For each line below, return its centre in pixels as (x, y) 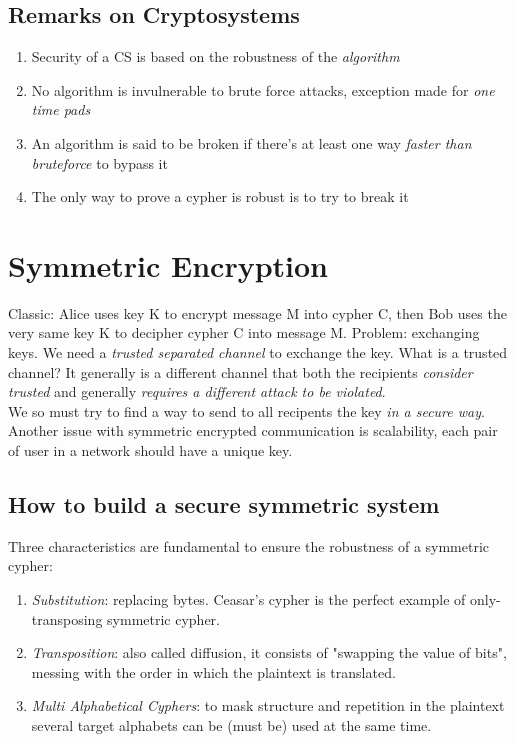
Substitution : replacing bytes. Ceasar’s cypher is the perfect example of (248, 599)
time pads (61, 109)
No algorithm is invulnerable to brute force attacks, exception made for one (263, 89)
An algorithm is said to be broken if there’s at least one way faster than (251, 142)
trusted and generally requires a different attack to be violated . (197, 391)
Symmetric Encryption (168, 264)
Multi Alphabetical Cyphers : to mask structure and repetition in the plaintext (268, 705)
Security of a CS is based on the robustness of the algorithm (215, 56)
